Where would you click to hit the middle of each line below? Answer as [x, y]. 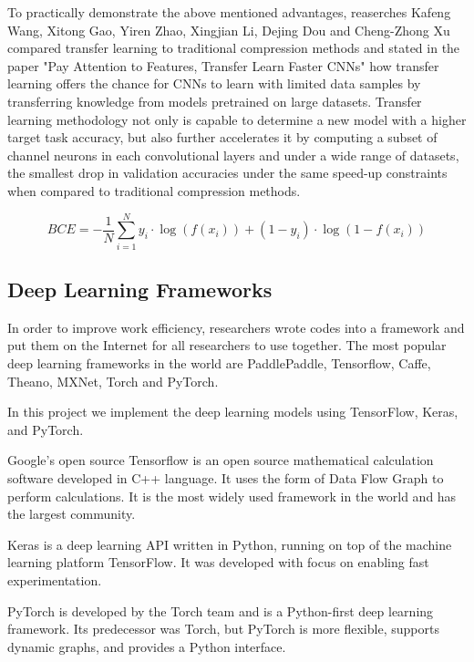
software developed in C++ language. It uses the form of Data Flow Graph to [226, 478]
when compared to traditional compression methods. [154, 190]
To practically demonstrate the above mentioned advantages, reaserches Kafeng [229, 12]
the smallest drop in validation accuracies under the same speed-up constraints [227, 173]
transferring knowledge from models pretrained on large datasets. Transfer [215, 101]
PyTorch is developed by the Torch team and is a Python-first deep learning [221, 610]
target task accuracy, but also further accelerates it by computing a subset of [222, 137]
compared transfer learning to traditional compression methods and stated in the [234, 48]
